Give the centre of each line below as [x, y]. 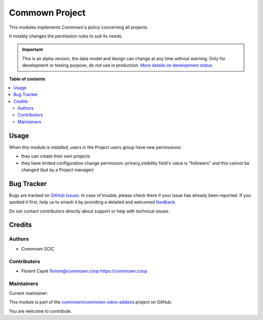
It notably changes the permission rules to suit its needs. [66, 36]
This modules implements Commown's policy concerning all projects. [79, 27]
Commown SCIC [38, 249]
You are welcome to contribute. [40, 311]
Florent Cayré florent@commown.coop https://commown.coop [84, 271]
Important [33, 50]
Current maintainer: [28, 293]
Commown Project [47, 13]
